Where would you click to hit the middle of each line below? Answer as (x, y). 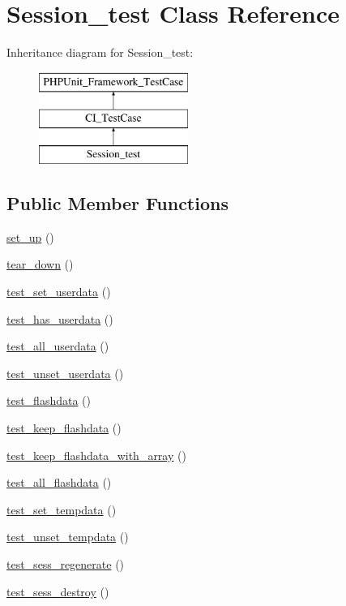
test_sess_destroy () (58, 591)
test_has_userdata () (60, 318)
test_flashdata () (49, 400)
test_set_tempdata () (62, 509)
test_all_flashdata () (59, 482)
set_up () (30, 236)
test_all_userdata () (58, 346)
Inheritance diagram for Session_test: (100, 52)
